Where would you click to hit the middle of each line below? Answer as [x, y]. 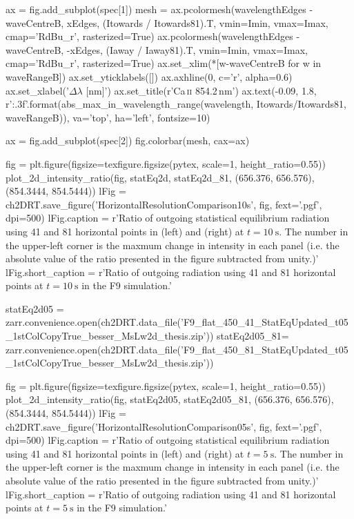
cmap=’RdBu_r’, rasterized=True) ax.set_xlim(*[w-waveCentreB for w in [164, 63]
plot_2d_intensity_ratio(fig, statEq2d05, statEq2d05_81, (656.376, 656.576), [170, 399]
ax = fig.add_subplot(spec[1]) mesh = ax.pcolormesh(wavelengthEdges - [159, 9]
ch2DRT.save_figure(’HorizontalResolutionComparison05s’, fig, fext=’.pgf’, [164, 426]
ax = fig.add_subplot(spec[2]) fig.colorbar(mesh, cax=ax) [128, 140]
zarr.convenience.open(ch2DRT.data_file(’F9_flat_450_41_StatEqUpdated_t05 [177, 322]
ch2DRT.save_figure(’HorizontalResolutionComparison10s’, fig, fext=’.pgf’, [164, 204]
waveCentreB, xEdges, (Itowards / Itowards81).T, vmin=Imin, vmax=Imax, [167, 22]
